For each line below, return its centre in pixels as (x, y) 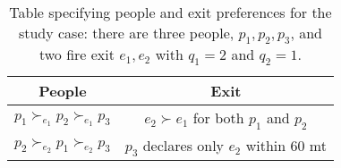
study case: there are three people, (126, 33)
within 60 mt (286, 145)
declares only (183, 145)
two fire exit (77, 55)
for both (218, 118)
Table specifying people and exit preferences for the (170, 12)
